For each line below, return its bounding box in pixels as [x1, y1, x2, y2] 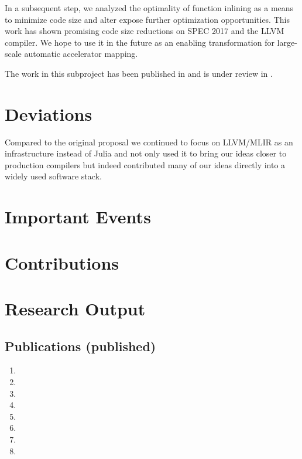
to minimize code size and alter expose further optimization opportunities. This [5, 13, 290, 25]
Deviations [5, 101, 92, 125]
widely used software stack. [5, 170, 102, 182]
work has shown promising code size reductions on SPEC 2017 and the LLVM [5, 25, 284, 37]
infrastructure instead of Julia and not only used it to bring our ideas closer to [5, 147, 287, 159]
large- [277, 36, 297, 48]
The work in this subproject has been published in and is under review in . [5, 67, 273, 79]
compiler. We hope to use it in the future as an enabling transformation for [5, 36, 274, 48]
